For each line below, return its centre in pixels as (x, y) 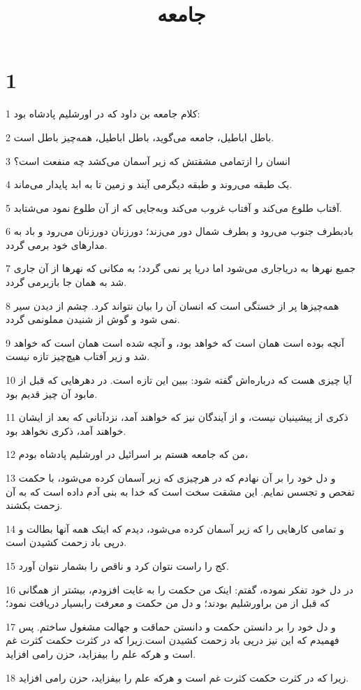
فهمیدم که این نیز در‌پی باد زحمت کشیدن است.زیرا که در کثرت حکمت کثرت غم (172, 640)
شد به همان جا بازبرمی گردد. (66, 282)
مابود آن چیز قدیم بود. (52, 393)
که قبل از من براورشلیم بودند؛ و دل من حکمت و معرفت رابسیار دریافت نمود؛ (168, 603)
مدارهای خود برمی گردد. (57, 244)
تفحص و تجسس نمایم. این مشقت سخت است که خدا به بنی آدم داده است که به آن (180, 491)
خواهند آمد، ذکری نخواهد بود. (66, 430)
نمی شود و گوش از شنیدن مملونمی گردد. (93, 319)
